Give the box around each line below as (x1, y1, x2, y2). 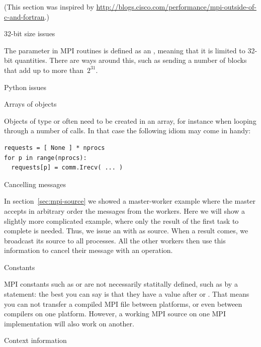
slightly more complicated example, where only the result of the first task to (4, 215, 239, 226)
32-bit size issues (4, 28, 55, 39)
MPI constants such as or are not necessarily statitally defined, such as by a (4, 279, 238, 289)
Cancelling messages (4, 179, 66, 189)
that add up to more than (4, 64, 83, 75)
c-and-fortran (4, 11, 45, 22)
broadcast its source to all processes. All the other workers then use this (4, 235, 226, 245)
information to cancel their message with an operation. (4, 245, 173, 255)
